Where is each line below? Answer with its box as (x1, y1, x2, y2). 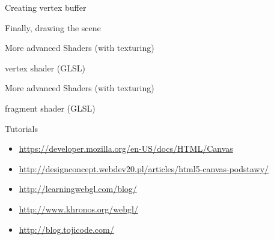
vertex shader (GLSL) (5, 61, 86, 74)
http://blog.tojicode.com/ (19, 223, 114, 235)
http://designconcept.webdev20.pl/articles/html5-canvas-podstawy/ (19, 162, 269, 175)
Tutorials (5, 122, 38, 134)
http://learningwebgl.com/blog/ (19, 182, 137, 195)
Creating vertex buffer (5, 1, 87, 13)
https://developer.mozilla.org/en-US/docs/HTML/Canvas (19, 142, 233, 155)
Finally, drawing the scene (5, 21, 101, 34)
